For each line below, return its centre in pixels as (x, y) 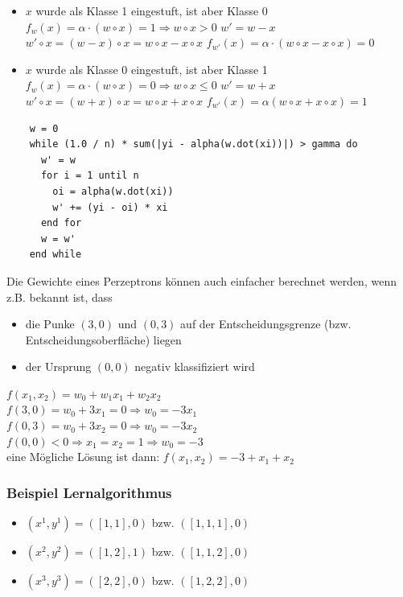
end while (56, 255)
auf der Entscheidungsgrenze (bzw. (266, 324)
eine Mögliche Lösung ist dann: (83, 457)
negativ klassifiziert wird (195, 366)
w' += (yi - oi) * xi (110, 207)
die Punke (50, 324)
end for (61, 223)
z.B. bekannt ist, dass (60, 296)
